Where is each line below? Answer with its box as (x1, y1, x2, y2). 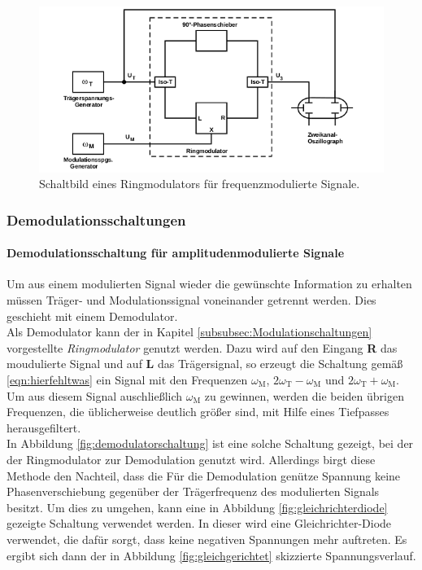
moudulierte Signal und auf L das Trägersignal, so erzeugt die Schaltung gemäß (7, 355, 403, 372)
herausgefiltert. (7, 419, 81, 436)
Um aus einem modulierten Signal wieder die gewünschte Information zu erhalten (7, 275, 412, 292)
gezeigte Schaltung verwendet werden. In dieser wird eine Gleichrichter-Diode (7, 515, 392, 532)
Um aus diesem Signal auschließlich (7, 387, 183, 404)
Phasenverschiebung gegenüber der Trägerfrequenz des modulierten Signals (7, 483, 380, 500)
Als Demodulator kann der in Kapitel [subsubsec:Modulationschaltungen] (7, 323, 372, 340)
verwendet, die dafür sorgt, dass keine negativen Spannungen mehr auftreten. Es (7, 530, 407, 547)
